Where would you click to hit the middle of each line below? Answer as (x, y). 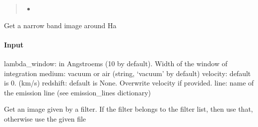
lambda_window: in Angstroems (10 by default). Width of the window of (116, 63)
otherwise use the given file (45, 118)
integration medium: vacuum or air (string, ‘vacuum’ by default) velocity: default (128, 73)
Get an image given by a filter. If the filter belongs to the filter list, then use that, (129, 109)
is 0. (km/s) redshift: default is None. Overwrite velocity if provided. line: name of (129, 83)
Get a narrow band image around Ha (60, 25)
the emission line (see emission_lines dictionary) (78, 92)
